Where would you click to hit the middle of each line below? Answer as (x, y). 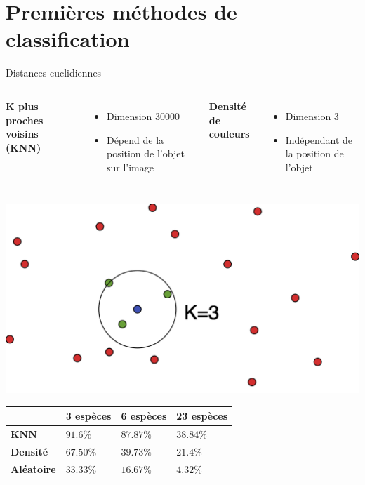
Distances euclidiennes (54, 73)
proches (25, 120)
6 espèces (144, 416)
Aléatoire (33, 469)
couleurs (229, 134)
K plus (22, 106)
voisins (22, 134)
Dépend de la (135, 139)
